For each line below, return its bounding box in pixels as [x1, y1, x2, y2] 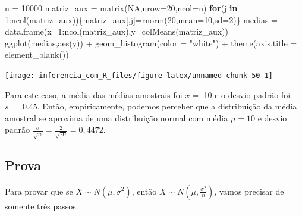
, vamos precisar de [214, 184, 284, 197]
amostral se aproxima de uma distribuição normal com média [5, 111, 228, 124]
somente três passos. [5, 199, 78, 212]
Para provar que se [5, 184, 73, 197]
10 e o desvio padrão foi [203, 88, 291, 101]
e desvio [257, 111, 287, 124]
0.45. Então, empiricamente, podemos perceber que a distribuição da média [22, 100, 297, 112]
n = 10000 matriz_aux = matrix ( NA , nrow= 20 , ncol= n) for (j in [5, 2, 238, 14]
